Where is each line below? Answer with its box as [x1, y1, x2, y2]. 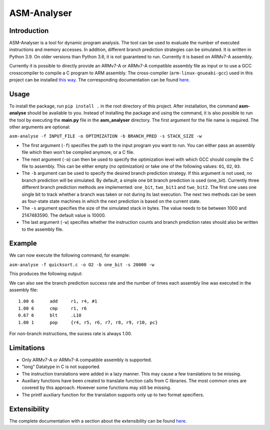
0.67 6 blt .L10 [18, 313, 82, 318]
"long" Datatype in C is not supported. [21, 364, 101, 370]
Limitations [9, 344, 45, 352]
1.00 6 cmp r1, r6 [18, 305, 87, 311]
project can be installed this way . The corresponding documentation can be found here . [9, 77, 190, 83]
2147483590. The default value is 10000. [21, 212, 106, 218]
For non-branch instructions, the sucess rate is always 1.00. [9, 330, 132, 337]
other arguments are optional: [9, 124, 70, 130]
